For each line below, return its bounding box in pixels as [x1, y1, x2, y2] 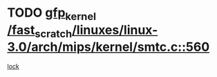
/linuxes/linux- [71, 22, 158, 37]
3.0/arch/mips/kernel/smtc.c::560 [7, 40, 210, 55]
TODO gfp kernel [7, 5, 97, 23]
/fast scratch [7, 22, 73, 40]
